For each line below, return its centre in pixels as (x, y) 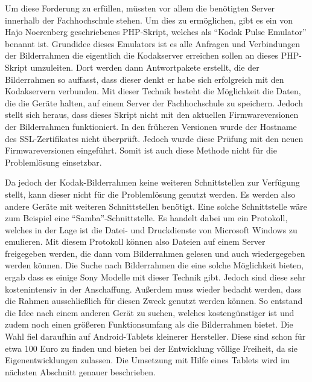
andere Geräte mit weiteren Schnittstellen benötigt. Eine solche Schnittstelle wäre (156, 206)
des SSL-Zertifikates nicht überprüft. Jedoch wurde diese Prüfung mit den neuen (154, 138)
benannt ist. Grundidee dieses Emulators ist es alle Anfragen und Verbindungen (153, 43)
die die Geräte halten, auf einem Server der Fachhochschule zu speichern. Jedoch (154, 102)
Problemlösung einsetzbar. (53, 162)
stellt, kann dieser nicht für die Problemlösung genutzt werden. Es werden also (150, 194)
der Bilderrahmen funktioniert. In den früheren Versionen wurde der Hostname (151, 126)
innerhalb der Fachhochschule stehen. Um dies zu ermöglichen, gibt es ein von (149, 20)
